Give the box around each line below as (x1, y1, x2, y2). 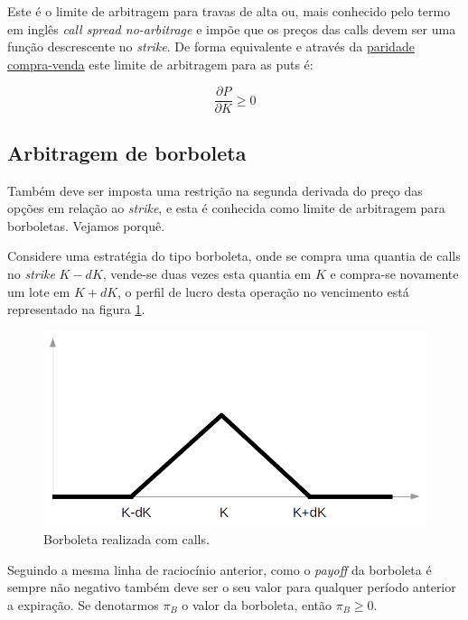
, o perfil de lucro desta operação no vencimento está (117, 282, 409, 301)
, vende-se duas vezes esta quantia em (102, 264, 312, 283)
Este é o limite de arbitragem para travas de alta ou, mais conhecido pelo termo (7, 2, 451, 20)
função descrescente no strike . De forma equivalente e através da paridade (7, 37, 415, 56)
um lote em (7, 282, 70, 301)
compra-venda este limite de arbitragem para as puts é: (7, 54, 314, 73)
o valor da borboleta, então (182, 595, 332, 614)
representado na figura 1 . (7, 300, 145, 319)
